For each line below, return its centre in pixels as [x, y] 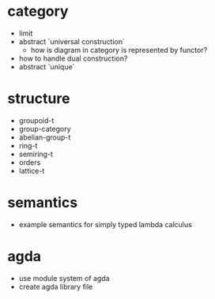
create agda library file [56, 286]
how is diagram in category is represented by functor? [119, 50]
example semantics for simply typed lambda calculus [106, 224]
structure [39, 99]
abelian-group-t [45, 137]
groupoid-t [36, 120]
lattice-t [32, 170]
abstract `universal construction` [72, 41]
